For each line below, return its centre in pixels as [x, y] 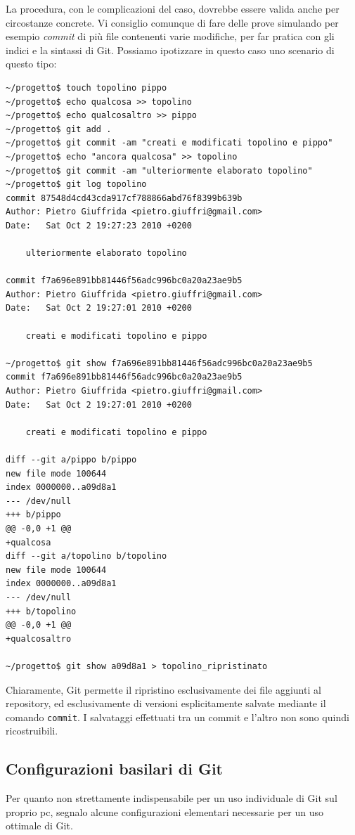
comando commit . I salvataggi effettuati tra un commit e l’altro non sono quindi [177, 717]
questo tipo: [31, 64]
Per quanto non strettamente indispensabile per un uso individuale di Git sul [172, 798]
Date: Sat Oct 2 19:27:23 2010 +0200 [99, 225]
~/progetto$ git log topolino [76, 185]
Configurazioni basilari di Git [114, 769]
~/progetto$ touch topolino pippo [86, 88]
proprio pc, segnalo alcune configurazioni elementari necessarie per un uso [165, 811]
